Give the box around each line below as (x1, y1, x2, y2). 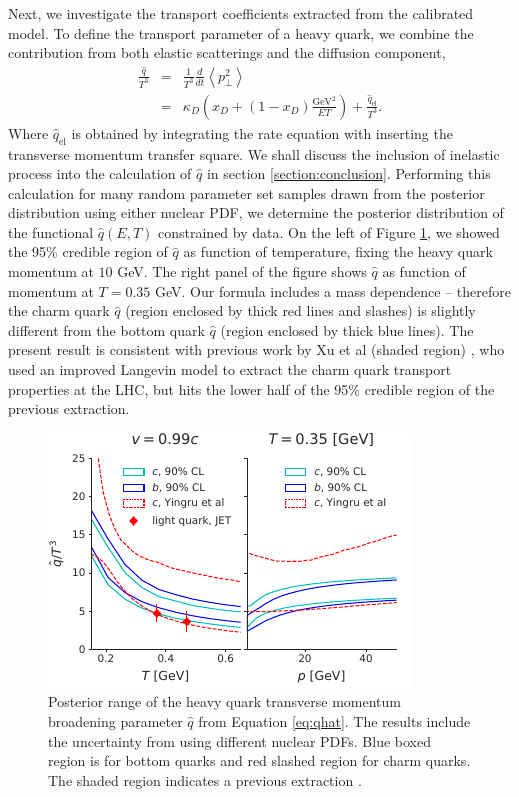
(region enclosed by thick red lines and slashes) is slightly (125, 300, 476, 321)
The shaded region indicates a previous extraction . (48, 769, 362, 790)
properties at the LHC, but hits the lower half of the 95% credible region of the (8, 378, 495, 399)
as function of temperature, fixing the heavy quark (183, 241, 493, 262)
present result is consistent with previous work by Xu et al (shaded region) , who (8, 339, 505, 360)
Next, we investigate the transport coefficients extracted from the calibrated (8, 3, 474, 23)
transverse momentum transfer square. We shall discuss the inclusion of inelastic (8, 143, 500, 164)
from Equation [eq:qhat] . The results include (198, 711, 471, 732)
